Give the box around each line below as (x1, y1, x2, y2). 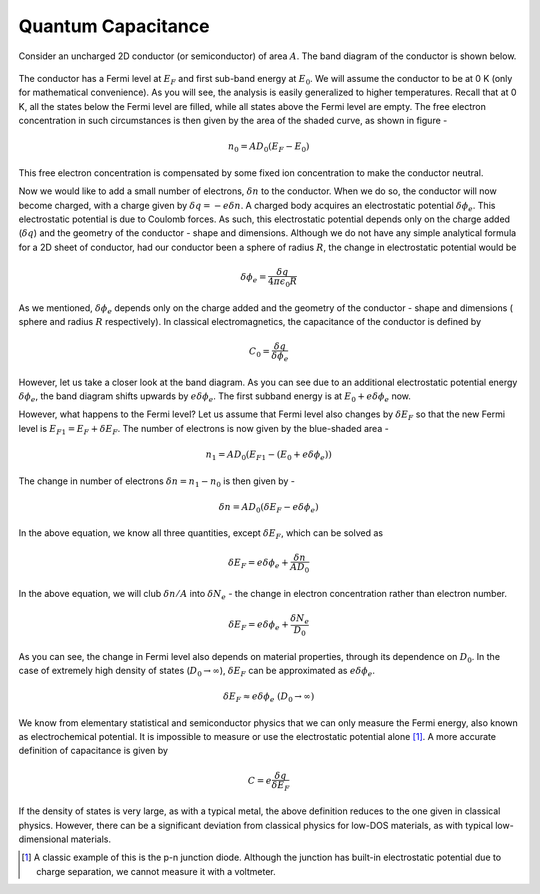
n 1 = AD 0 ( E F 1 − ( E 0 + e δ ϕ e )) (205, 449, 332, 462)
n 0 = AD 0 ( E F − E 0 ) (227, 141, 310, 155)
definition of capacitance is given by (18, 745, 169, 757)
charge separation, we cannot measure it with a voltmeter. (36, 865, 276, 877)
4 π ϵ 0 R (268, 275, 298, 289)
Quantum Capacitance (18, 15, 210, 37)
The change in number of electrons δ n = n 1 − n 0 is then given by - (18, 475, 295, 489)
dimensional (18, 833, 69, 845)
